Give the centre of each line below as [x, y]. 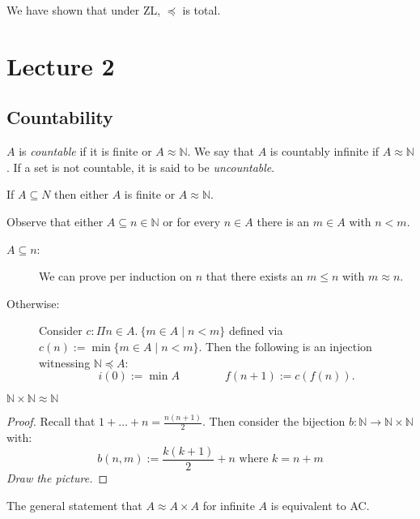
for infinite [229, 505]
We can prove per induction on [116, 276]
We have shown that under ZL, [84, 10]
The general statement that [74, 505]
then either [82, 194]
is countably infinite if [325, 151]
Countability [60, 117]
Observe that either [55, 221]
